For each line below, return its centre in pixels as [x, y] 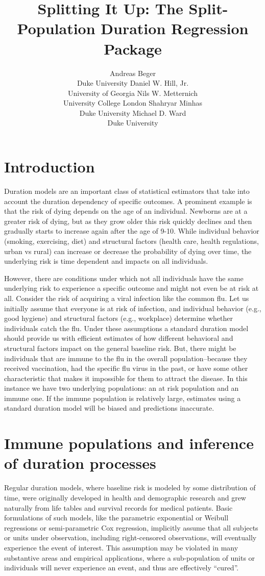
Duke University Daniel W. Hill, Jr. [133, 83]
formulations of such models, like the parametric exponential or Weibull [116, 518]
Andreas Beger [133, 73]
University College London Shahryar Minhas [133, 103]
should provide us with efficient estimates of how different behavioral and [119, 338]
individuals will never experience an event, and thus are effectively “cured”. [122, 568]
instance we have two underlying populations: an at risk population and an [122, 388]
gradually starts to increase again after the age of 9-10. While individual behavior [132, 231]
